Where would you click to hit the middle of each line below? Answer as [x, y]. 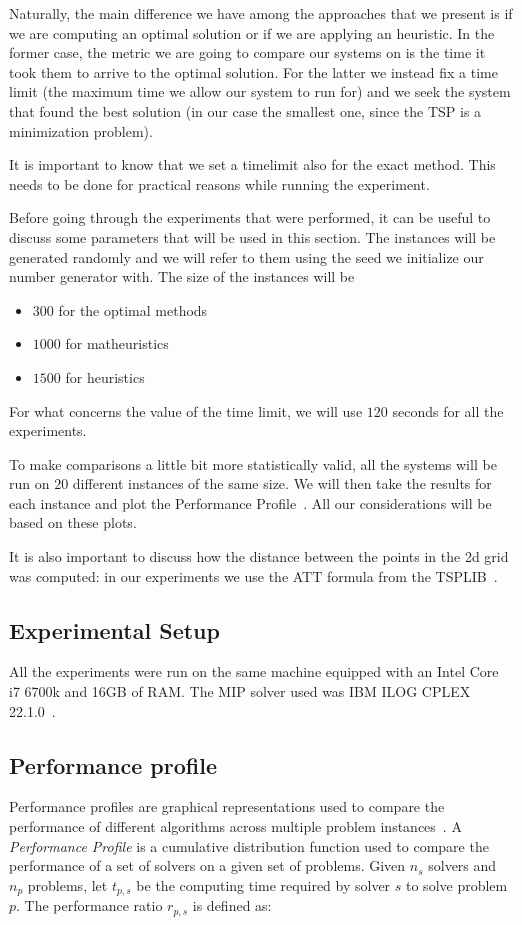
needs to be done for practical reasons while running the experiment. [219, 183]
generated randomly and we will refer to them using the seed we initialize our [246, 256]
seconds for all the [448, 410]
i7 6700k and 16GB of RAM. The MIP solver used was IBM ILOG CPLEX [240, 691]
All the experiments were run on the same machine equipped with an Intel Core [254, 671]
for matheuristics [117, 343]
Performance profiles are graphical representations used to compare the [227, 806]
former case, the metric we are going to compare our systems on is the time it [247, 52]
